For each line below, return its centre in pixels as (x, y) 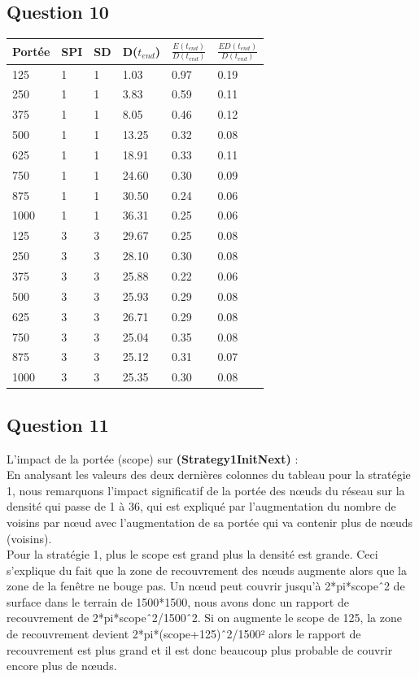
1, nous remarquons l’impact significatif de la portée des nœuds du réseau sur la (206, 490)
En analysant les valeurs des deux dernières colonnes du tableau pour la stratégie (209, 474)
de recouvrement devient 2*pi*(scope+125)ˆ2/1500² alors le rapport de (184, 634)
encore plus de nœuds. (62, 666)
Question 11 (58, 424)
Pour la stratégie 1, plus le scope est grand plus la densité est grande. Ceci (192, 554)
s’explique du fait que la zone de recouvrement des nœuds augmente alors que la (207, 570)
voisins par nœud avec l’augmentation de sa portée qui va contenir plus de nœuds (210, 522)
